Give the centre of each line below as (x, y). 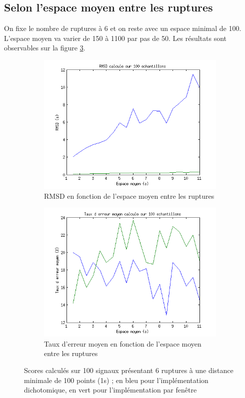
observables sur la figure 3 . (45, 48)
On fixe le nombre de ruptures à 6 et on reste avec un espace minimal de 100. (123, 28)
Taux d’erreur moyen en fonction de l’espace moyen (123, 343)
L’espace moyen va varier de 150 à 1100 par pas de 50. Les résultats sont (115, 38)
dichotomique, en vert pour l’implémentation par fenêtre (110, 390)
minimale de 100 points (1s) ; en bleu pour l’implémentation (116, 380)
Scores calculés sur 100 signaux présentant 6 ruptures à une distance (129, 370)
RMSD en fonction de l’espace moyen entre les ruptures (129, 196)
